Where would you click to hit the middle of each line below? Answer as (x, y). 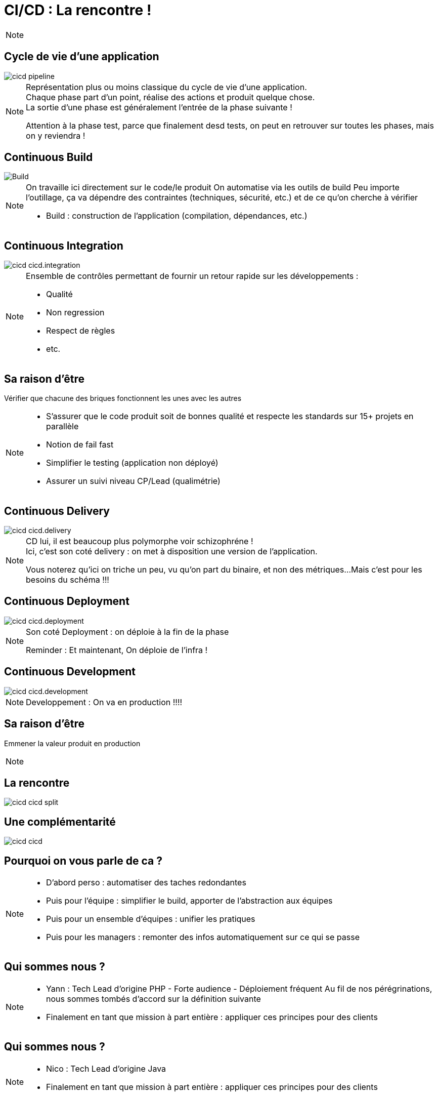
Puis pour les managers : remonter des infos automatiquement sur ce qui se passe (203, 937)
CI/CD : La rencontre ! (78, 10)
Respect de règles (81, 331)
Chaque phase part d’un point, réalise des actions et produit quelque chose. (170, 97)
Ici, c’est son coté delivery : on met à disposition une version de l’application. (172, 551)
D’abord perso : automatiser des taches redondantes (146, 883)
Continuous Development (70, 672)
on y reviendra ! (56, 135)
